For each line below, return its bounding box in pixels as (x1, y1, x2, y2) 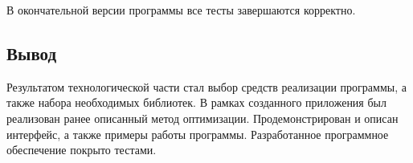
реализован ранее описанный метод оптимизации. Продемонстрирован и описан (6, 109, 399, 126)
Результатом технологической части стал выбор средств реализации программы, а (6, 78, 407, 95)
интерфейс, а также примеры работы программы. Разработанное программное (6, 125, 389, 142)
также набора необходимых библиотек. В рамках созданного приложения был (6, 94, 386, 111)
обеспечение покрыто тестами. (6, 141, 157, 158)
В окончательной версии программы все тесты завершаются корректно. (6, 2, 356, 18)
